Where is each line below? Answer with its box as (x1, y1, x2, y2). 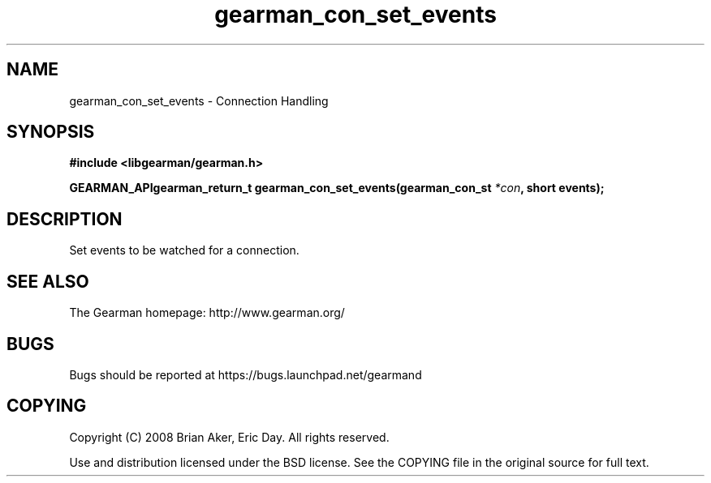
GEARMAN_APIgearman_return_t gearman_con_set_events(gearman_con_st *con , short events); (69, 181, 605, 195)
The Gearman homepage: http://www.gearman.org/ (69, 306, 345, 320)
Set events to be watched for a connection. (69, 243, 299, 258)
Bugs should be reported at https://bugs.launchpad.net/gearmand (69, 367, 422, 382)
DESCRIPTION (6, 208, 123, 229)
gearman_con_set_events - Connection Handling (69, 93, 329, 108)
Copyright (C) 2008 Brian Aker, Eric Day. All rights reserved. (69, 430, 390, 444)
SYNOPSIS (6, 122, 95, 143)
